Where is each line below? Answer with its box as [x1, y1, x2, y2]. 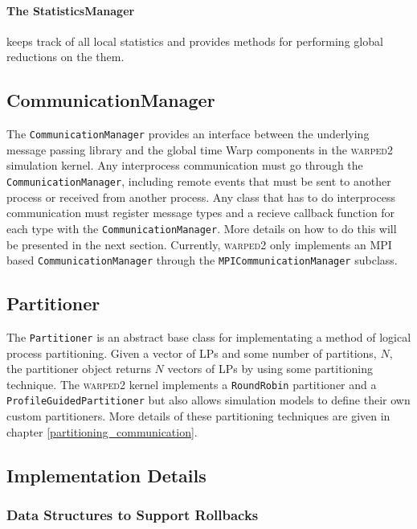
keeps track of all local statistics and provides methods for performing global [6, 32, 383, 49]
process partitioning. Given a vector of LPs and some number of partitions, [6, 344, 377, 361]
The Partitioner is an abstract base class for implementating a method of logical [6, 328, 411, 345]
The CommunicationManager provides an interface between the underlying [6, 125, 370, 142]
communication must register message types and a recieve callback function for [6, 204, 395, 221]
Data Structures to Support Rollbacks [6, 505, 259, 525]
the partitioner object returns [6, 360, 151, 377]
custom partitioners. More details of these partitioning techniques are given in [6, 408, 390, 424]
